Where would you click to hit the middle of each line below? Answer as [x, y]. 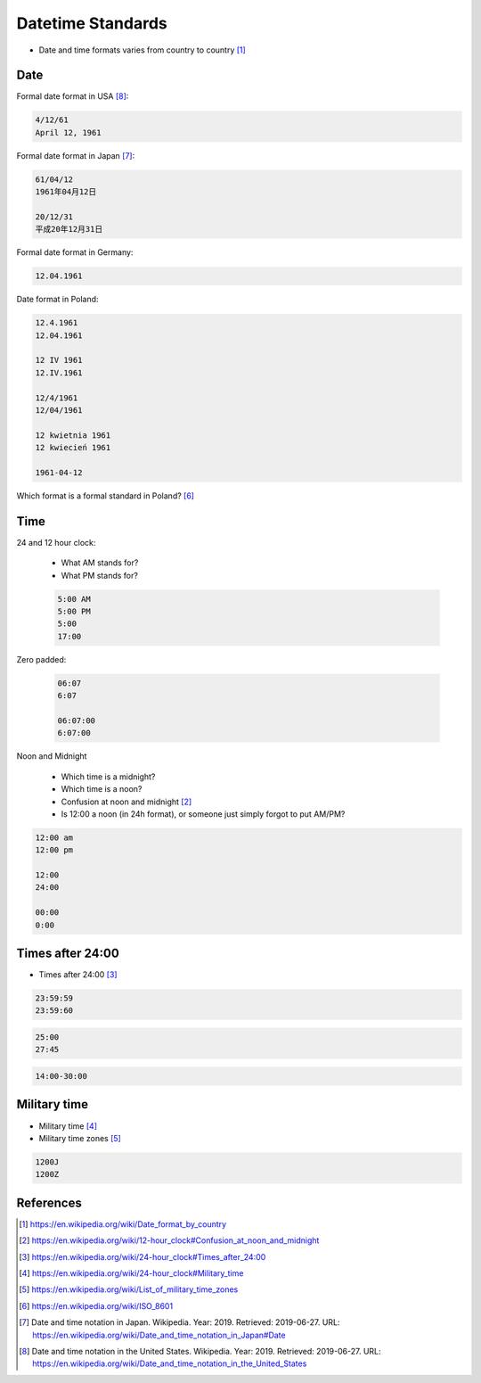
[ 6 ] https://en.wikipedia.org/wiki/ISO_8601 [96, 1305]
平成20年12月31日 [69, 229]
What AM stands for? [100, 563]
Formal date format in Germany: [75, 252]
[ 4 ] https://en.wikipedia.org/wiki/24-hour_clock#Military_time [131, 1273]
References [49, 1202]
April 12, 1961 [68, 132]
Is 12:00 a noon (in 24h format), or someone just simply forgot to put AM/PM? [203, 814]
